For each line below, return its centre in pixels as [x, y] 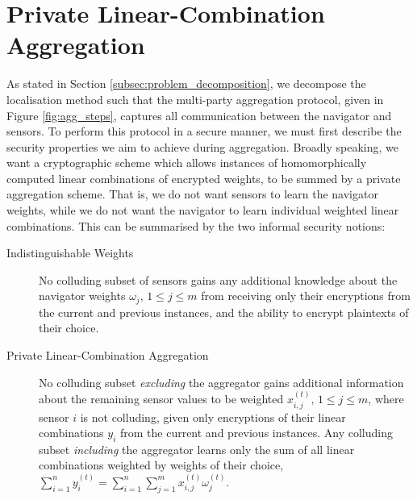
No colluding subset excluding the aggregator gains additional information [221, 382]
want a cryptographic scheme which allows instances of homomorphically [187, 162]
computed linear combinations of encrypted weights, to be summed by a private [204, 178]
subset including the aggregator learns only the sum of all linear [197, 449]
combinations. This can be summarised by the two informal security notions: [196, 225]
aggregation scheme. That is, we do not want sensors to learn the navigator [192, 194]
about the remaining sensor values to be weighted [161, 399]
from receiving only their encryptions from [306, 296]
